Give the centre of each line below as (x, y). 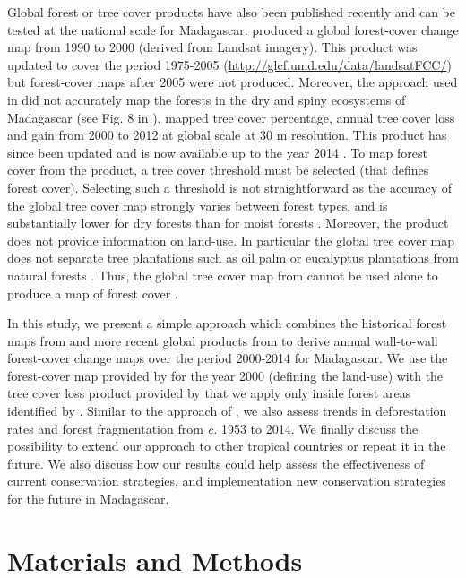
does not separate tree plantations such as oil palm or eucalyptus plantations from (233, 258)
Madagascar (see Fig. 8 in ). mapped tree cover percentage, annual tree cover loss (231, 117)
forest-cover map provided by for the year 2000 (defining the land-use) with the (225, 375)
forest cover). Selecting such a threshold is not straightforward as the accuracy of (230, 187)
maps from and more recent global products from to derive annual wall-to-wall (223, 340)
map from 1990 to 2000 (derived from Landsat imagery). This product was (212, 47)
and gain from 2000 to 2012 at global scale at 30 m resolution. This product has (227, 135)
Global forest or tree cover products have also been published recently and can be (231, 12)
